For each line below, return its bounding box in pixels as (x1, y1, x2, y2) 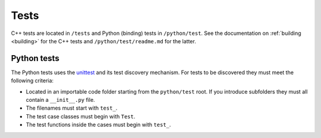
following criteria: (11, 77, 53, 84)
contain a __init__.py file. (26, 97, 95, 104)
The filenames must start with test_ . (26, 104, 118, 112)
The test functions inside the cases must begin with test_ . (26, 121, 171, 129)
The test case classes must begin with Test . (26, 113, 136, 120)
